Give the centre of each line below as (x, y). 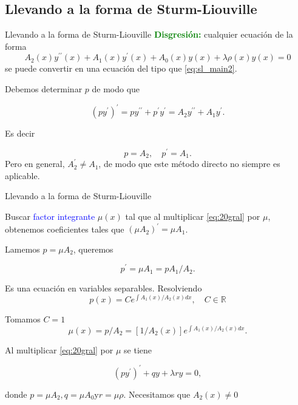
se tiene (138, 349)
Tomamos (23, 319)
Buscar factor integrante (50, 216)
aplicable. (22, 175)
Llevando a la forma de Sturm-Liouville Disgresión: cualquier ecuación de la (149, 34)
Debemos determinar (44, 89)
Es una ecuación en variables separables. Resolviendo (103, 288)
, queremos (93, 249)
